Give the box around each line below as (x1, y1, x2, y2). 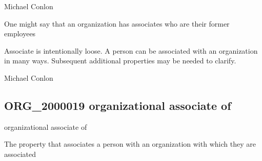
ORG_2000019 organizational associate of (4, 97, 231, 113)
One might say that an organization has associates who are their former (4, 18, 230, 29)
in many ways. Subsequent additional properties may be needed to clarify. (4, 55, 236, 66)
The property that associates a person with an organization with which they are (4, 139, 256, 149)
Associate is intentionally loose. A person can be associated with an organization (4, 45, 258, 56)
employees (4, 28, 36, 39)
